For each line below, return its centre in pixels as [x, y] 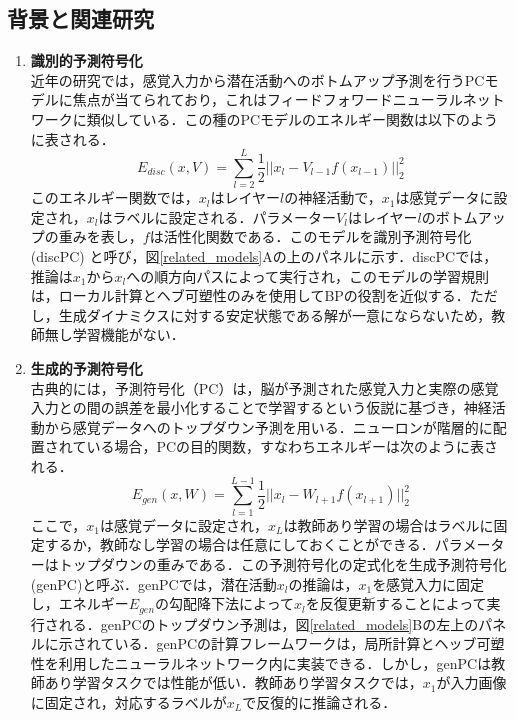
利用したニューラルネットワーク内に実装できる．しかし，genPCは [275, 662]
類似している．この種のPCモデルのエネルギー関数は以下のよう [292, 118]
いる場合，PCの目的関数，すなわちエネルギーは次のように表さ [292, 446]
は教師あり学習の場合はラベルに [388, 524]
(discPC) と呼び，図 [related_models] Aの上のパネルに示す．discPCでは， [264, 256]
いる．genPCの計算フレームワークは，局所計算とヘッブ [295, 643]
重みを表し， [100, 236]
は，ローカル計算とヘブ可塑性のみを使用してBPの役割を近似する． [250, 295]
